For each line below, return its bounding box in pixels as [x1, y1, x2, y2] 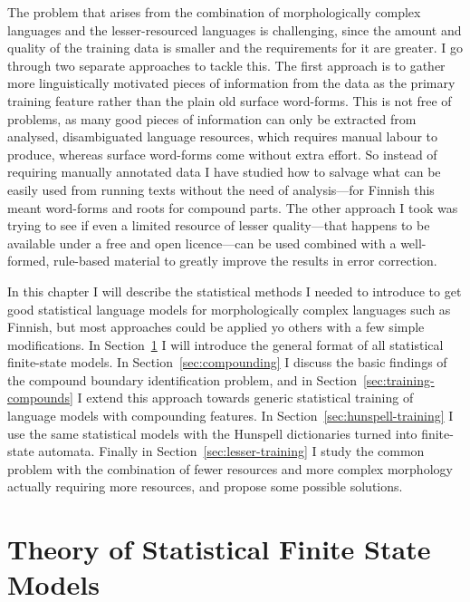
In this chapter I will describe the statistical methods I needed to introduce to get [7, 281, 462, 300]
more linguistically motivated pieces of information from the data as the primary [7, 73, 456, 92]
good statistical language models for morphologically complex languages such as [7, 299, 451, 318]
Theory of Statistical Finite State [7, 530, 431, 568]
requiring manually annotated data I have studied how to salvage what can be [7, 162, 441, 181]
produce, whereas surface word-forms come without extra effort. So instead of [7, 144, 437, 163]
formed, [7, 251, 50, 270]
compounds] [7, 388, 73, 407]
